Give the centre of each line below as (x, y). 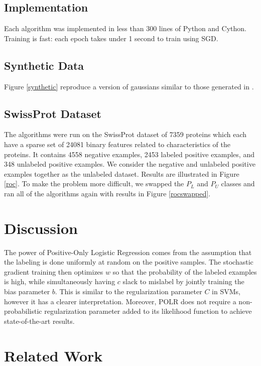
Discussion (41, 228)
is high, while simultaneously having (60, 281)
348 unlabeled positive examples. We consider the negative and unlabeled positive (130, 164)
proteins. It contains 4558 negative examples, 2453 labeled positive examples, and (129, 154)
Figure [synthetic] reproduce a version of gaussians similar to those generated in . (129, 86)
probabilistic (23, 311)
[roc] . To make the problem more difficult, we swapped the (94, 184)
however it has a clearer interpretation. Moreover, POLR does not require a (120, 301)
